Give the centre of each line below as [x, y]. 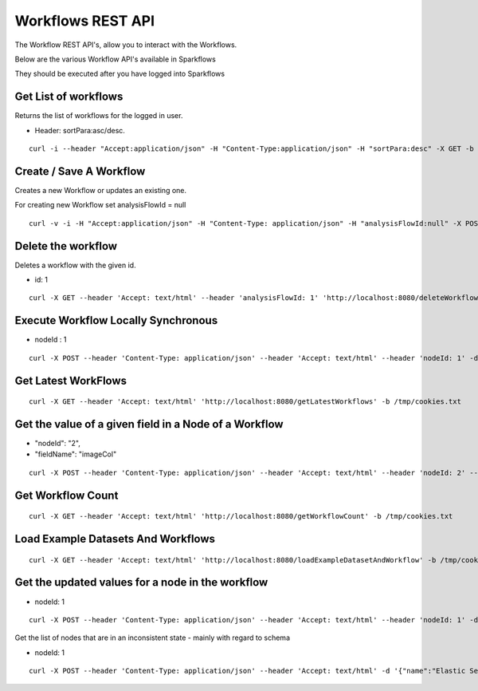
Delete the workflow [66, 246]
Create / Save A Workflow [80, 171]
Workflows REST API [85, 21]
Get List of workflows [69, 97]
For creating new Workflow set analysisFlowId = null [100, 205]
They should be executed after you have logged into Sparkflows [120, 74]
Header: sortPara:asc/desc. [80, 130]
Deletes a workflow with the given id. [75, 265]
